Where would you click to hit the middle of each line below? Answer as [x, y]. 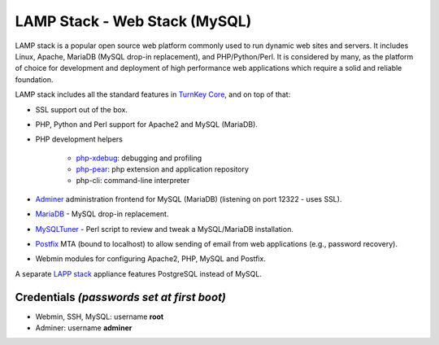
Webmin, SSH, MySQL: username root [100, 317]
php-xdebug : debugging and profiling [139, 158]
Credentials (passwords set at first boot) [121, 297]
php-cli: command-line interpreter [133, 181]
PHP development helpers [79, 139]
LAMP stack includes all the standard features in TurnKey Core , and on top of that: [153, 94]
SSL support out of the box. [82, 109]
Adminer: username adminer [84, 328]
